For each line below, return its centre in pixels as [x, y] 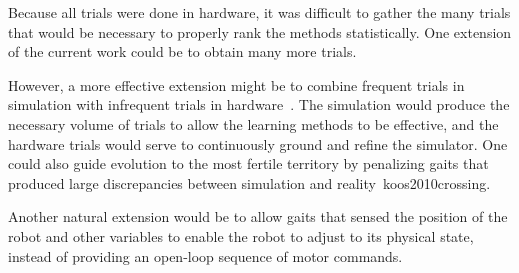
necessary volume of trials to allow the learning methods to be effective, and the [253, 123]
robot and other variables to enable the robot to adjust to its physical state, [241, 235]
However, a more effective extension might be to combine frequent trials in [236, 84]
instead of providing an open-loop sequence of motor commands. [205, 255]
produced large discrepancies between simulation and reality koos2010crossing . [249, 182]
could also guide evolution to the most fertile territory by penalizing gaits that [248, 163]
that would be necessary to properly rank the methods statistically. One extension [260, 31]
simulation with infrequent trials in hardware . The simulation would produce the [259, 104]
